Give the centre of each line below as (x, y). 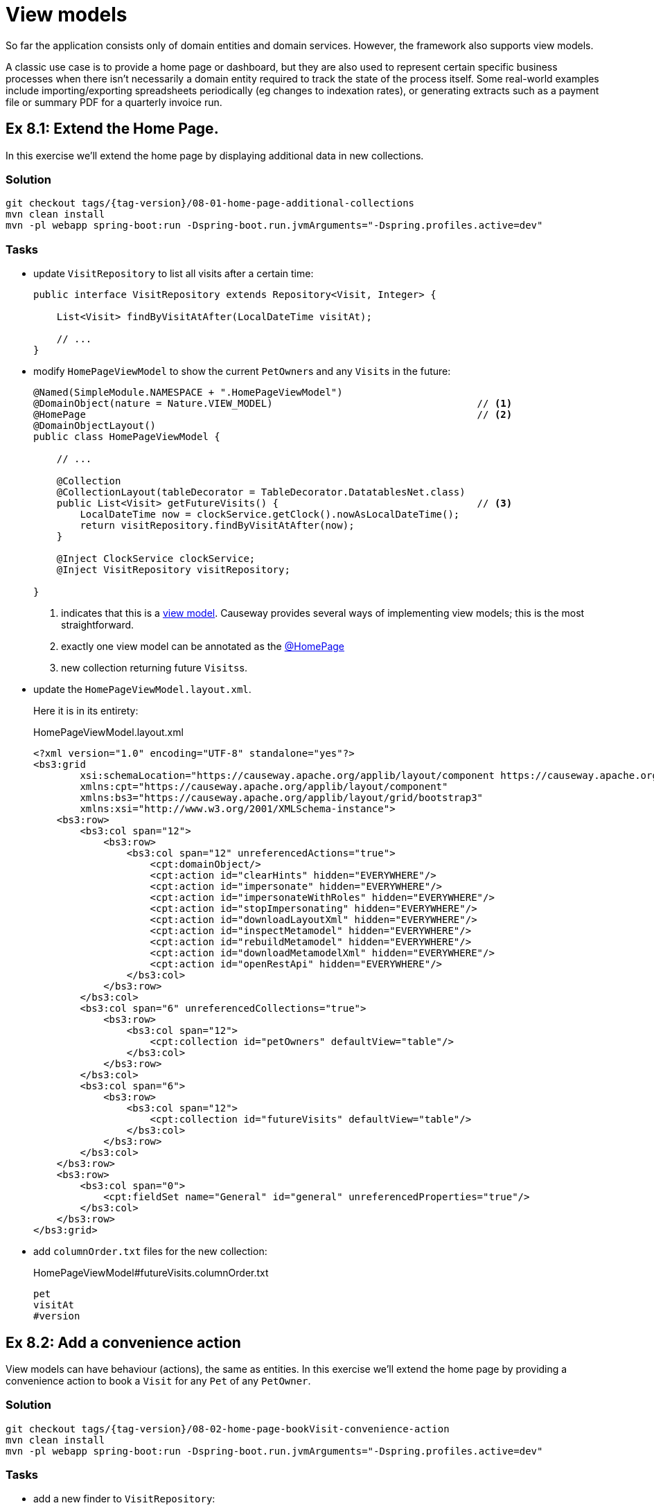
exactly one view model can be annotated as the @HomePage (203, 647)
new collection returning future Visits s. (154, 668)
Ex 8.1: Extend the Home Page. (112, 129)
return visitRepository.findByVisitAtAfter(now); (217, 526)
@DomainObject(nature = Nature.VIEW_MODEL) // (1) (273, 404)
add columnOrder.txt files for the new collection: (150, 1252)
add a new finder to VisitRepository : (124, 1499)
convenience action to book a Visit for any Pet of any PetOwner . (158, 1380)
